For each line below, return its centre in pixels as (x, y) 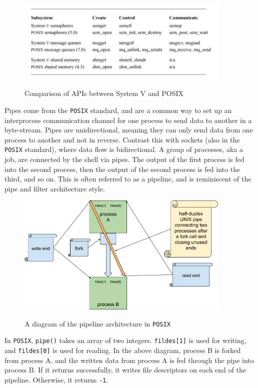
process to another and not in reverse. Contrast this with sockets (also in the (122, 139)
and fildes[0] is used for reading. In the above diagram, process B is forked (123, 350)
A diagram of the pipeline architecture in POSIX (97, 323)
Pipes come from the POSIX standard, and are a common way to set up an (118, 110)
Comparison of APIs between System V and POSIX (104, 93)
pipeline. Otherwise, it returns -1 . (56, 379)
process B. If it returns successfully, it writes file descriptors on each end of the (125, 370)
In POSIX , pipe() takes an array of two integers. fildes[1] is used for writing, (125, 340)
